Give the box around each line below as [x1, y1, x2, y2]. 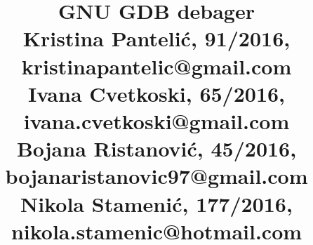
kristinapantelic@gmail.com [21, 51, 292, 80]
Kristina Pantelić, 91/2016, [22, 24, 291, 53]
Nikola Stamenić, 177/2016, [20, 189, 293, 218]
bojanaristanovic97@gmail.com [5, 161, 308, 190]
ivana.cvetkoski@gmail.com [23, 106, 290, 135]
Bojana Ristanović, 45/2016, [16, 134, 297, 163]
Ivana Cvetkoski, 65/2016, [27, 79, 286, 107]
